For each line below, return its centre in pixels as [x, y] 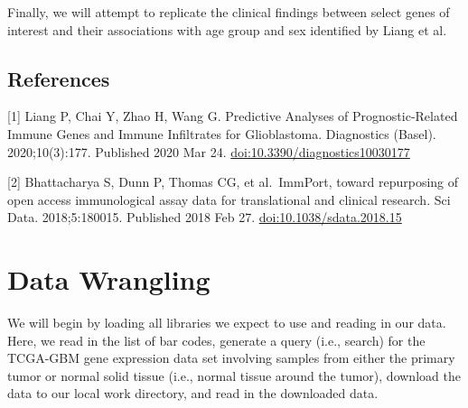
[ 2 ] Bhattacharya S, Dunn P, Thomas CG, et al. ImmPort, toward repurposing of [233, 182]
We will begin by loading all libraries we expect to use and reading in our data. [227, 323]
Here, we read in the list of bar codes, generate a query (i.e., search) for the [216, 340]
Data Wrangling [109, 279]
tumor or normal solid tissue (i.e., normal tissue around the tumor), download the [234, 375]
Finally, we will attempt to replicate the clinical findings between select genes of [229, 12]
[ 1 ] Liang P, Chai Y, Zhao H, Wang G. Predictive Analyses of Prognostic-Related [233, 116]
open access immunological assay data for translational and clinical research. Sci [229, 199]
